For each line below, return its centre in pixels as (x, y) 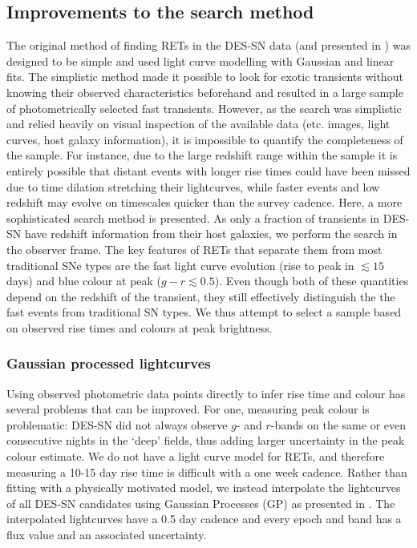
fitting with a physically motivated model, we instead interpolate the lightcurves (204, 488)
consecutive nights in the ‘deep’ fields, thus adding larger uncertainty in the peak (206, 440)
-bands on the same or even (338, 424)
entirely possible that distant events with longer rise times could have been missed (208, 170)
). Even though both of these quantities (312, 281)
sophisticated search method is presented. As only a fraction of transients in (193, 218)
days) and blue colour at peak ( (84, 281)
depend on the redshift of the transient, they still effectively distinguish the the (201, 296)
